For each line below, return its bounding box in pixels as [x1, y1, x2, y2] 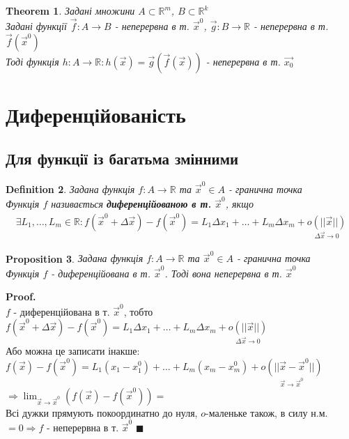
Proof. [6, 289, 36, 304]
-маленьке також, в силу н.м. [205, 405, 328, 419]
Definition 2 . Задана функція [6, 181, 135, 196]
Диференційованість [6, 100, 186, 128]
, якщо [225, 197, 254, 211]
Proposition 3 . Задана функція [6, 251, 144, 265]
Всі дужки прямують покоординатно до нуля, [6, 405, 198, 419]
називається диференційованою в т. [51, 197, 212, 211]
